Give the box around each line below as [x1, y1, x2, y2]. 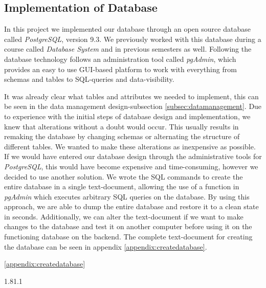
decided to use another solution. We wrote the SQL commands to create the [4, 171, 243, 182]
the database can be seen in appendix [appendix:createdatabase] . [4, 241, 207, 252]
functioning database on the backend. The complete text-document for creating [4, 231, 253, 242]
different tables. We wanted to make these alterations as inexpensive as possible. [4, 141, 256, 151]
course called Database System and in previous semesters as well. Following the [4, 43, 252, 54]
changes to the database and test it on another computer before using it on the [4, 221, 252, 232]
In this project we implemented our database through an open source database [4, 24, 251, 34]
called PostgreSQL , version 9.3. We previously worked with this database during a [4, 33, 261, 44]
